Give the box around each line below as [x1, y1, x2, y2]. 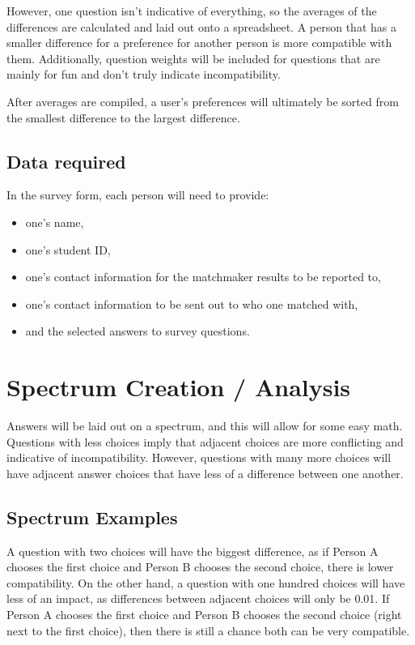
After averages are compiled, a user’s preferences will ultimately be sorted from [6, 92, 399, 109]
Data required [6, 148, 126, 173]
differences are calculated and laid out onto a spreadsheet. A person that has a [6, 18, 396, 35]
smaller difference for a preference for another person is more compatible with [6, 34, 392, 51]
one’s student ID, [25, 241, 111, 258]
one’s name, [25, 213, 84, 230]
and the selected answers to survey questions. [25, 322, 250, 340]
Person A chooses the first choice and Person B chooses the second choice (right [6, 606, 402, 622]
